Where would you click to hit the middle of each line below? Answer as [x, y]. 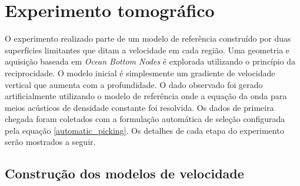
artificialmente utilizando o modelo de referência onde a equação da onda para [146, 96]
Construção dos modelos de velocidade [124, 173]
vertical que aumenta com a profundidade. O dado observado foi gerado [134, 84]
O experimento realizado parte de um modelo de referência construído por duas [148, 38]
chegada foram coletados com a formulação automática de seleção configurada [145, 119]
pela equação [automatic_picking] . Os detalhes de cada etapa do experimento [144, 130]
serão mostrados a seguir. [50, 142]
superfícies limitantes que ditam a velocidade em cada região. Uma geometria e [147, 50]
